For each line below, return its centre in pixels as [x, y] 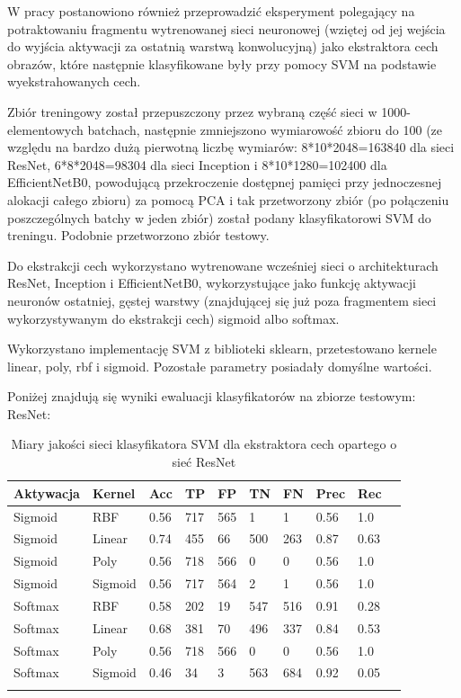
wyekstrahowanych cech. [74, 81]
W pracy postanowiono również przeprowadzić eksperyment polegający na [211, 11]
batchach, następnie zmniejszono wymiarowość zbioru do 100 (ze [265, 129]
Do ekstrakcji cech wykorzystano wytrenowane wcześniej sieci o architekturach [223, 265]
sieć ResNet [204, 462]
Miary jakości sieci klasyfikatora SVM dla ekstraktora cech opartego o [204, 444]
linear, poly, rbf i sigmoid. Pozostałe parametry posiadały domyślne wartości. [220, 366]
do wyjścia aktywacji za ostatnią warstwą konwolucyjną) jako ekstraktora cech [223, 46]
